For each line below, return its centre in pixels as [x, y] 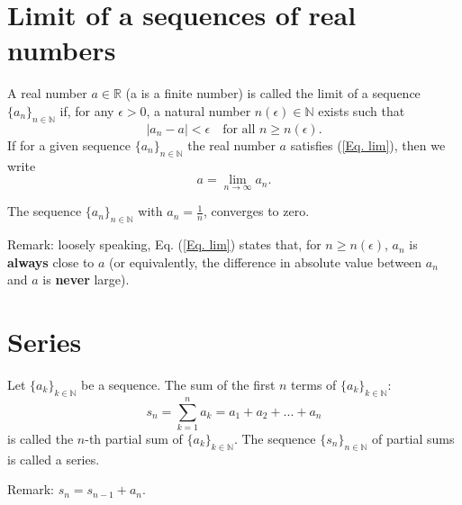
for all [239, 129]
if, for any [87, 110]
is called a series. [54, 459]
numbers [62, 50]
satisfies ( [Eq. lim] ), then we [368, 144]
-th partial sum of [134, 438]
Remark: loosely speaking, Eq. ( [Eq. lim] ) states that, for [164, 244]
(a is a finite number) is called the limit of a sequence [273, 93]
